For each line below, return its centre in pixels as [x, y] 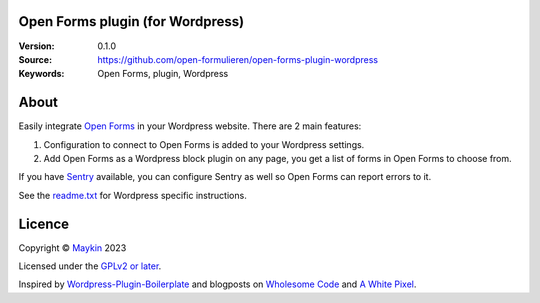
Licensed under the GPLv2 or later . [90, 266]
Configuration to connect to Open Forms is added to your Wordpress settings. [204, 144]
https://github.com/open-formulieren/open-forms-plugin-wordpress [238, 59]
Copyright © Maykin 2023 [72, 247]
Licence [44, 223]
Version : [36, 46]
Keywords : [41, 74]
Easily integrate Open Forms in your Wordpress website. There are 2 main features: [190, 126]
